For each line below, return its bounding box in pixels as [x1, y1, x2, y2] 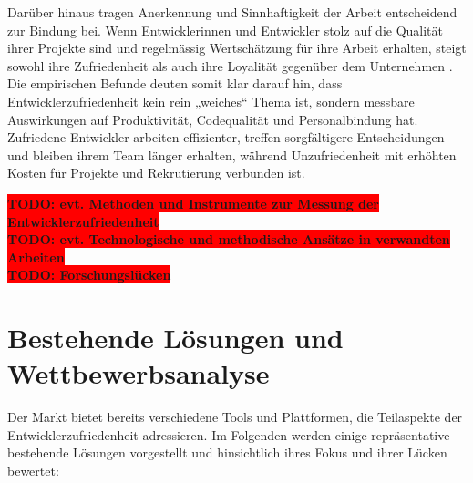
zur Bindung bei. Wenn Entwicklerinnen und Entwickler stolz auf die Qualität [7, 20, 444, 39]
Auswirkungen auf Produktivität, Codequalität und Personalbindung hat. [7, 109, 418, 128]
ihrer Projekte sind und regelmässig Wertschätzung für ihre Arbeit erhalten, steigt [7, 38, 467, 57]
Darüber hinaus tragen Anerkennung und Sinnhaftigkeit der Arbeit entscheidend [7, 3, 458, 21]
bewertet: [7, 461, 59, 479]
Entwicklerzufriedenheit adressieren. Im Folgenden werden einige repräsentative [7, 425, 450, 444]
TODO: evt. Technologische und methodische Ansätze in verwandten [7, 230, 450, 249]
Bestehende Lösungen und [7, 319, 344, 356]
